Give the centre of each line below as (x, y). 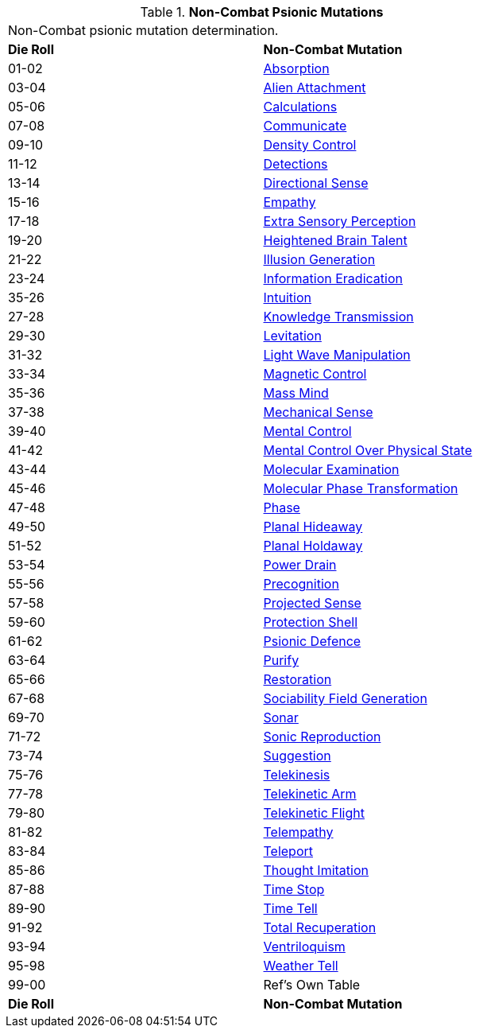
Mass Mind (296, 393)
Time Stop (294, 889)
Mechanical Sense (318, 412)
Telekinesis (297, 775)
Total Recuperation (320, 927)
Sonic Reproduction (322, 737)
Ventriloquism (304, 947)
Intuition (287, 297)
